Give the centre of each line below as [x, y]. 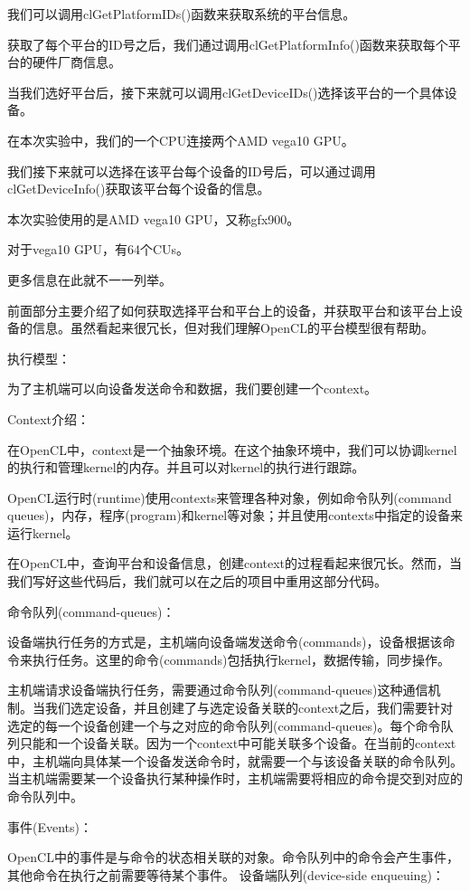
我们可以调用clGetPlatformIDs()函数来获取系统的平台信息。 [182, 14]
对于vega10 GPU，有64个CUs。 [99, 249]
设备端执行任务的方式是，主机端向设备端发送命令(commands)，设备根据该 [225, 642]
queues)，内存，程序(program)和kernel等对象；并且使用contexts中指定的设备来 [235, 515]
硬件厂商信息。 [76, 62]
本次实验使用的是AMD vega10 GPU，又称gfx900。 [154, 218]
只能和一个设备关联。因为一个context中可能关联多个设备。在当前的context [238, 743]
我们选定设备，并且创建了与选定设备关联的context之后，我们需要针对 [249, 708]
